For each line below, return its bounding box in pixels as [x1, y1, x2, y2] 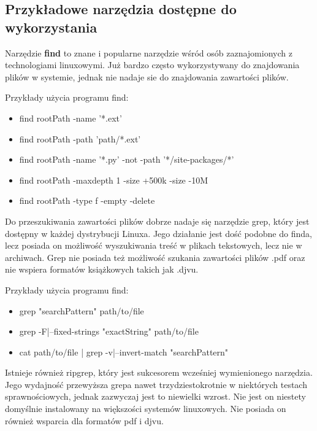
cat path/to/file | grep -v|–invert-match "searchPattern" [19, 345, 229, 358]
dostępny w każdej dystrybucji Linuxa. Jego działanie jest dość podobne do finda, [5, 227, 312, 239]
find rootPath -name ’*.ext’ [19, 111, 122, 124]
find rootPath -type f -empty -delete [19, 194, 155, 207]
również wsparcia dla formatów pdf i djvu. [5, 414, 164, 427]
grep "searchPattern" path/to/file [19, 304, 144, 317]
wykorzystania [5, 17, 97, 36]
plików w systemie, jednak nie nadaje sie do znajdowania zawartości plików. [5, 70, 289, 83]
